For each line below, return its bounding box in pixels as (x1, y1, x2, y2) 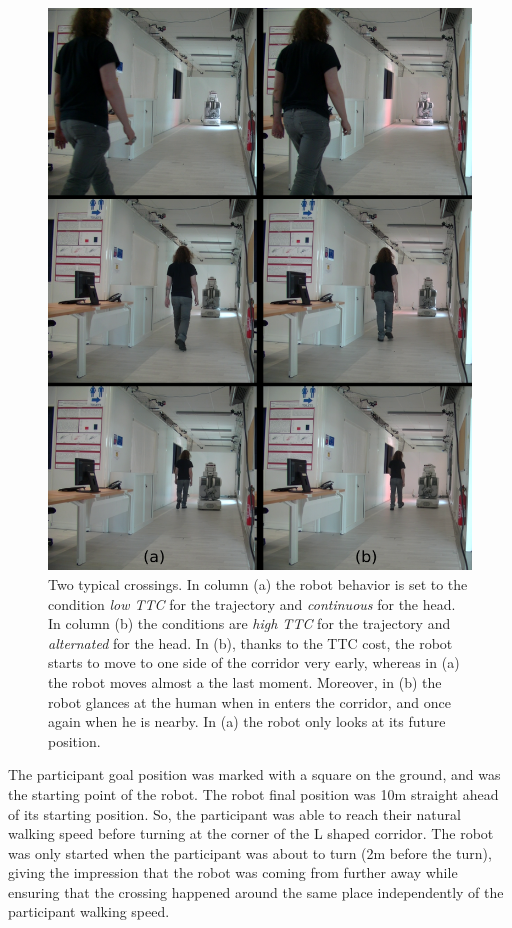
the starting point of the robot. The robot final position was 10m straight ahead (8, 783, 499, 804)
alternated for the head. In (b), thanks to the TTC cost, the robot (48, 632, 453, 653)
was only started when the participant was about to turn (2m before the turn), (8, 842, 492, 863)
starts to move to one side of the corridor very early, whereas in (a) (48, 652, 460, 673)
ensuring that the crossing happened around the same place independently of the (8, 881, 504, 902)
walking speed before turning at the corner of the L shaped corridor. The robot (8, 823, 494, 844)
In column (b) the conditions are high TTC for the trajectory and (48, 613, 451, 634)
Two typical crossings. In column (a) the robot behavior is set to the (48, 573, 468, 594)
